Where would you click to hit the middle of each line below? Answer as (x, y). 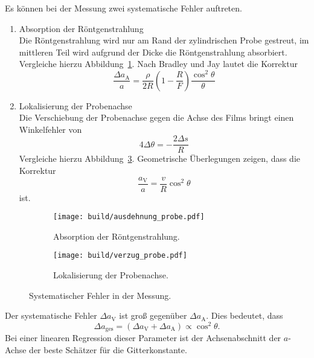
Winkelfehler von (50, 129)
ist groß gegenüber (153, 315)
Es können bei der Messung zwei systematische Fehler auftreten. (123, 8)
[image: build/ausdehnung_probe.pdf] (129, 217)
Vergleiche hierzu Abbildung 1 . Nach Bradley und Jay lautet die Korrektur (158, 64)
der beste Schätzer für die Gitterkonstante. (108, 350)
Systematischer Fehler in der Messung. (100, 295)
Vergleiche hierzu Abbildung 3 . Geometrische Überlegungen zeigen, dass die (160, 158)
